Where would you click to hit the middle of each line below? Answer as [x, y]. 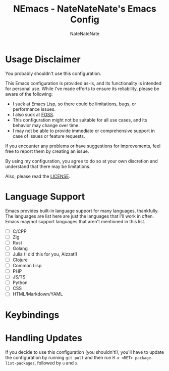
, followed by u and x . [57, 363]
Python [20, 283]
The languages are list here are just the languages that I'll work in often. [80, 216]
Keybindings [32, 315]
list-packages [20, 363]
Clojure [20, 260]
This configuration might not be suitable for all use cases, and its [80, 120]
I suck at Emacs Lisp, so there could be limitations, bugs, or [74, 104]
